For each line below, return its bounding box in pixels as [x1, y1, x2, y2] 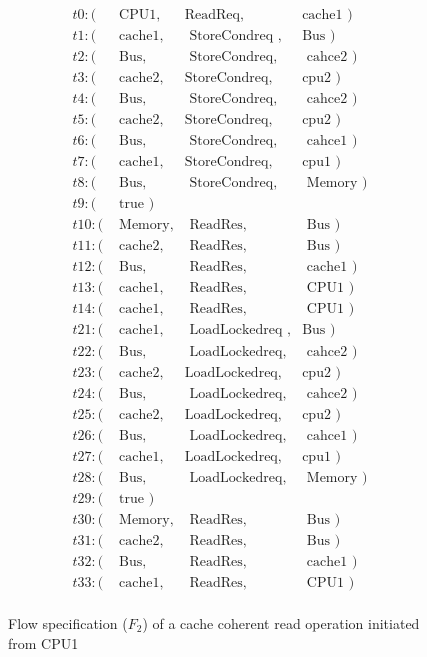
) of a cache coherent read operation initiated [142, 612, 420, 633]
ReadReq [184, 8, 240, 23]
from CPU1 [8, 632, 79, 653]
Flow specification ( [8, 612, 128, 633]
